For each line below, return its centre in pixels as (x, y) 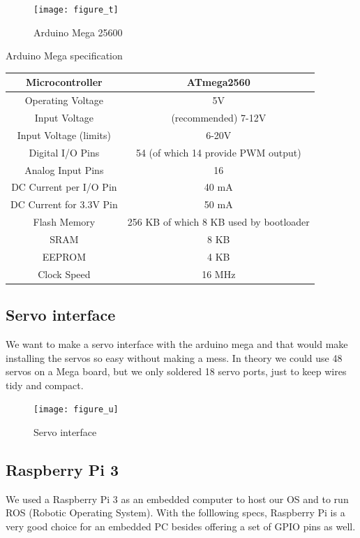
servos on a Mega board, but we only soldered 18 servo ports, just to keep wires (176, 371)
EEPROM (64, 256)
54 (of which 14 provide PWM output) (218, 152)
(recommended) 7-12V (219, 118)
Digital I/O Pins (64, 152)
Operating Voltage (64, 100)
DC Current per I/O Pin (64, 187)
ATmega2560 (218, 82)
